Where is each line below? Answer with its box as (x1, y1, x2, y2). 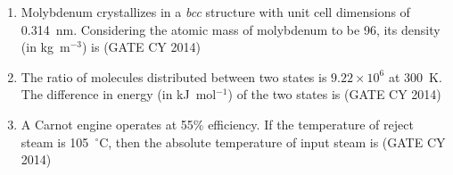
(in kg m (21, 37, 70, 56)
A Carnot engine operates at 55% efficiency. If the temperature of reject (21, 114, 414, 133)
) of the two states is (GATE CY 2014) (227, 85, 441, 104)
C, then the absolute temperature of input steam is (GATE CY (99, 132, 446, 151)
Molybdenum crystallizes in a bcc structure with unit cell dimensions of (21, 3, 410, 21)
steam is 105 (21, 132, 89, 151)
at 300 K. (388, 67, 442, 86)
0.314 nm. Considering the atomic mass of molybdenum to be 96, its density (21, 20, 441, 38)
